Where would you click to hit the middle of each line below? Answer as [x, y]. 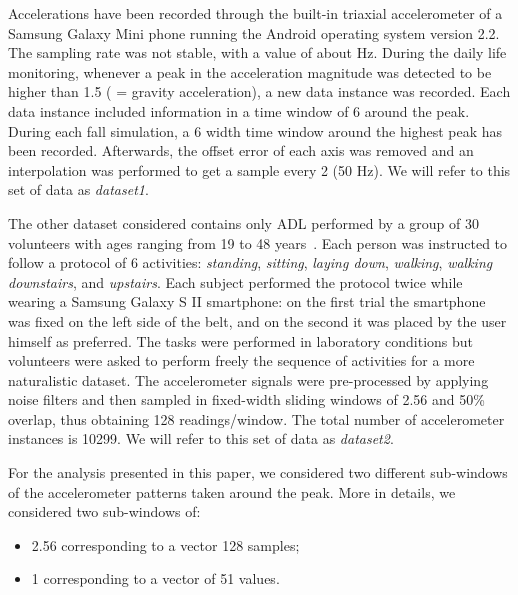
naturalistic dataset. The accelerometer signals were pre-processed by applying [248, 379]
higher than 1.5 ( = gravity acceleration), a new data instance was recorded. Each [259, 91]
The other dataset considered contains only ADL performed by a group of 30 [243, 222]
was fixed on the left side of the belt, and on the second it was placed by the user [257, 320]
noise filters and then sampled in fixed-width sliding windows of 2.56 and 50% [246, 399]
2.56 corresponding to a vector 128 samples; [165, 544]
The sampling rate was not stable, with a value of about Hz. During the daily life [257, 52]
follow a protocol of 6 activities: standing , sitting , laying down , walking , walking [250, 262]
